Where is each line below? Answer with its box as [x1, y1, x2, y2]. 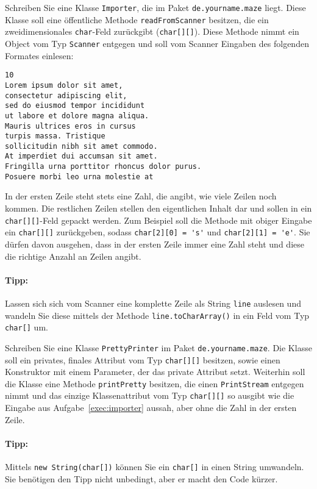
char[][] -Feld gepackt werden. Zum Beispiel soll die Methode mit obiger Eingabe [5, 213, 312, 226]
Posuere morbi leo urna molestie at [5, 172, 154, 181]
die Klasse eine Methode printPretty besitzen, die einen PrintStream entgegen [5, 377, 304, 390]
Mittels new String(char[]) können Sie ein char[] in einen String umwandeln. [5, 460, 304, 473]
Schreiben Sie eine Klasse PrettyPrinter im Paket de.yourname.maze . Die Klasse [5, 341, 312, 354]
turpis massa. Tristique [5, 132, 105, 141]
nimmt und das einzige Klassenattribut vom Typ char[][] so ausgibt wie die [5, 389, 294, 402]
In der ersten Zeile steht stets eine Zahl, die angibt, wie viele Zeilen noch [5, 190, 277, 202]
